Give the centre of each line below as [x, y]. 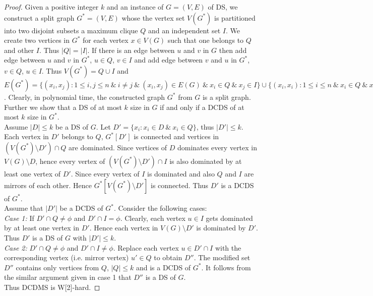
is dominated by [221, 228]
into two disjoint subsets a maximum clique [71, 30]
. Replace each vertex [146, 247]
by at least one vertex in [42, 228]
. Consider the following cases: [160, 208]
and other [19, 50]
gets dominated [229, 218]
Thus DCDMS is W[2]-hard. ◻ [52, 287]
